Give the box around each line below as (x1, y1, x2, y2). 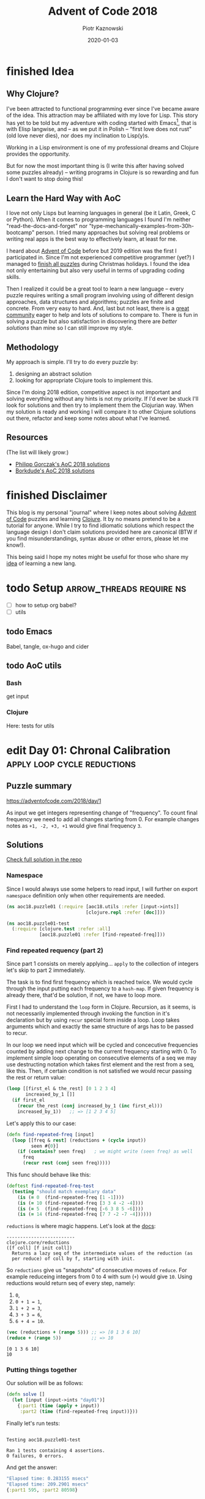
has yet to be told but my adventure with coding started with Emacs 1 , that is (6, 118, 197, 126)
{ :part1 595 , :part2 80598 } (6, 1487, 78, 1493)
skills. (6, 273, 21, 281)
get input (6, 693, 29, 700)
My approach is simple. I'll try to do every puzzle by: (6, 359, 139, 366)
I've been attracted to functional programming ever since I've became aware (6, 105, 199, 112)
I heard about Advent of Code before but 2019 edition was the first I (6, 247, 177, 255)
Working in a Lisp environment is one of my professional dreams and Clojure (6, 144, 199, 151)
